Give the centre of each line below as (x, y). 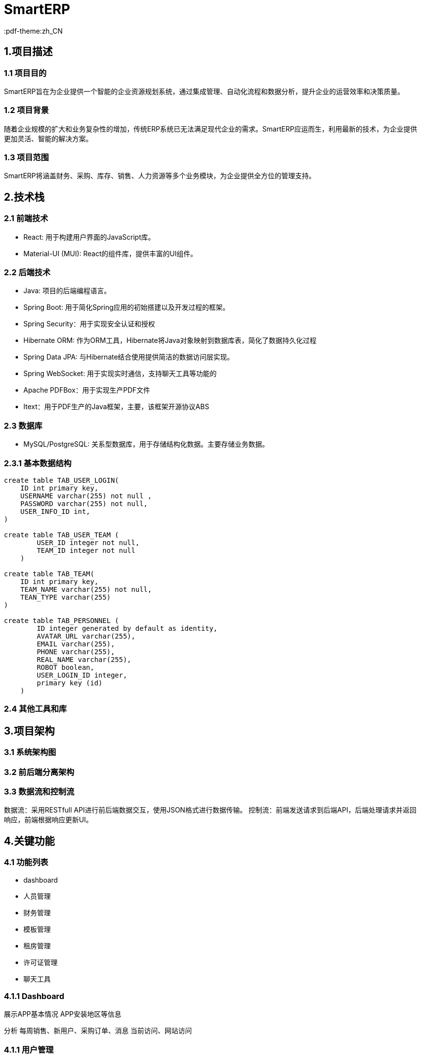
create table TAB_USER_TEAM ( (62, 535)
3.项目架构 (29, 731)
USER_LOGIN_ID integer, (82, 675)
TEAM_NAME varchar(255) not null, (86, 589)
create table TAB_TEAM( (49, 574)
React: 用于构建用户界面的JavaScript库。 (89, 237)
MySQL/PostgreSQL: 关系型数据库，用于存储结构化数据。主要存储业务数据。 (146, 444)
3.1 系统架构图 (30, 752)
